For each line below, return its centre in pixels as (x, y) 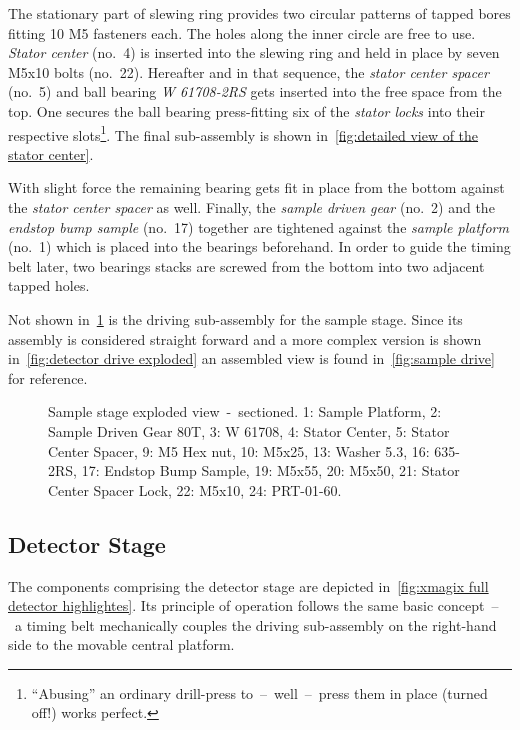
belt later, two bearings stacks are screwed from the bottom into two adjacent (246, 265)
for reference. (48, 377)
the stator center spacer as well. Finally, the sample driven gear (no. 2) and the (251, 207)
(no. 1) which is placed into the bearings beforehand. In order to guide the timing (259, 246)
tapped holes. (49, 285)
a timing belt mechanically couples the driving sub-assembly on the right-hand (255, 624)
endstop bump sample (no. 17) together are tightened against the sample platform (258, 226)
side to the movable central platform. (121, 644)
